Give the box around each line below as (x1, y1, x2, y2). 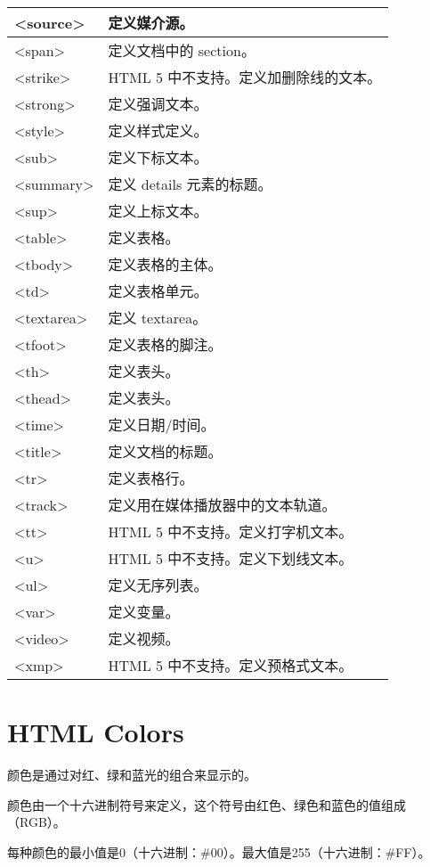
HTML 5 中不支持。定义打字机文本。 (108, 521, 353, 542)
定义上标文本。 (108, 200, 208, 221)
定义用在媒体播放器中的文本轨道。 (108, 495, 337, 515)
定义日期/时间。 (108, 414, 215, 435)
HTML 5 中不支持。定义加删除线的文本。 (108, 67, 382, 87)
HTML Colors (7, 714, 184, 750)
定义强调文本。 (108, 94, 208, 114)
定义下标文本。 (108, 147, 208, 168)
